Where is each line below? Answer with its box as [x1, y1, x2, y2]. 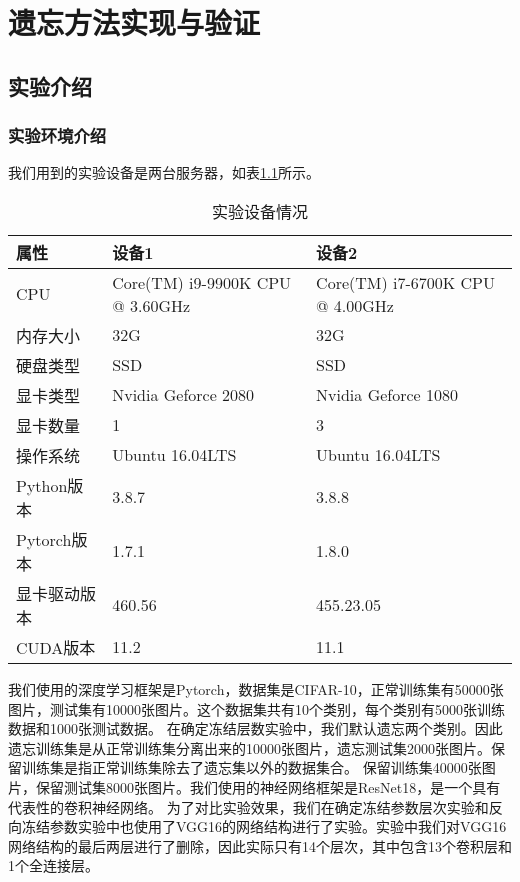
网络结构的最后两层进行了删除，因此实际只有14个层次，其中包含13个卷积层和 [8, 835, 512, 856]
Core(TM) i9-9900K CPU [112, 270, 292, 294]
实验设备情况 [211, 199, 308, 223]
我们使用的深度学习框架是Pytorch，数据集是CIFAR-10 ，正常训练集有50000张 [8, 678, 504, 699]
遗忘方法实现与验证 [8, 2, 261, 43]
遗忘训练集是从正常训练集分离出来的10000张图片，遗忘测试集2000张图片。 [8, 737, 491, 758]
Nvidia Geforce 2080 [112, 383, 255, 407]
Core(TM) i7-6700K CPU [316, 270, 496, 294]
